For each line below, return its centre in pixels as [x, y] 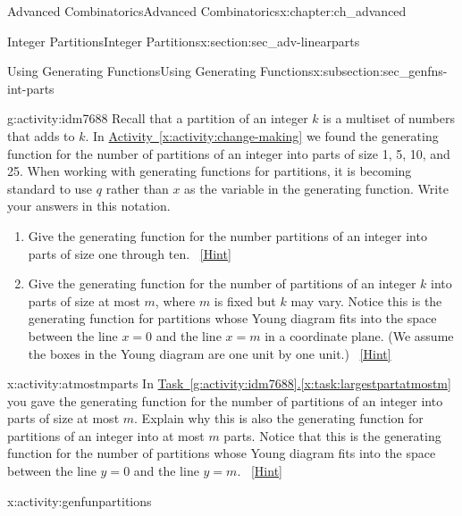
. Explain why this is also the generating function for [279, 418]
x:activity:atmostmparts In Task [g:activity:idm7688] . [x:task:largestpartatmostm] [229, 383]
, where [175, 300]
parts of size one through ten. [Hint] [130, 253]
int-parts [31, 88]
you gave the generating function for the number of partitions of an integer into [225, 400]
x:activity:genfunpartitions [80, 500]
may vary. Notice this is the [366, 300]
